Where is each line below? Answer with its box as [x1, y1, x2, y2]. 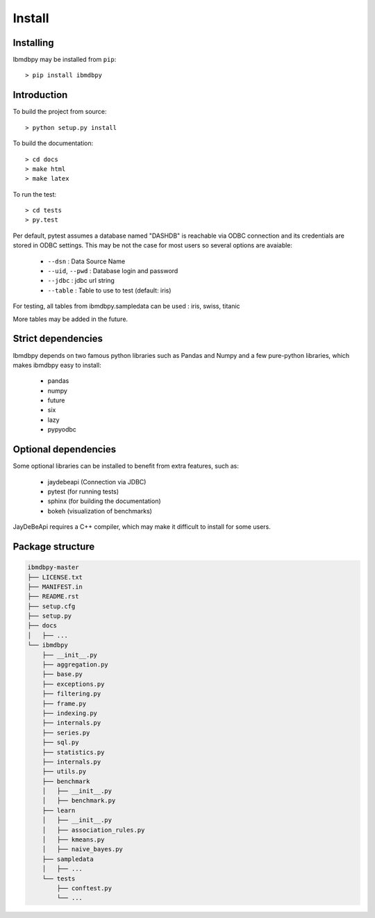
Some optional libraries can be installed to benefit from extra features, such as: [12, 462, 239, 470]
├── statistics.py [42, 748, 105, 756]
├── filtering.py [42, 690, 101, 698]
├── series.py [42, 728, 90, 737]
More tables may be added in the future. [12, 315, 128, 323]
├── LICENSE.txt [27, 573, 83, 581]
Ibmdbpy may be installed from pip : [12, 56, 117, 64]
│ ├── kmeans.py [42, 836, 105, 844]
